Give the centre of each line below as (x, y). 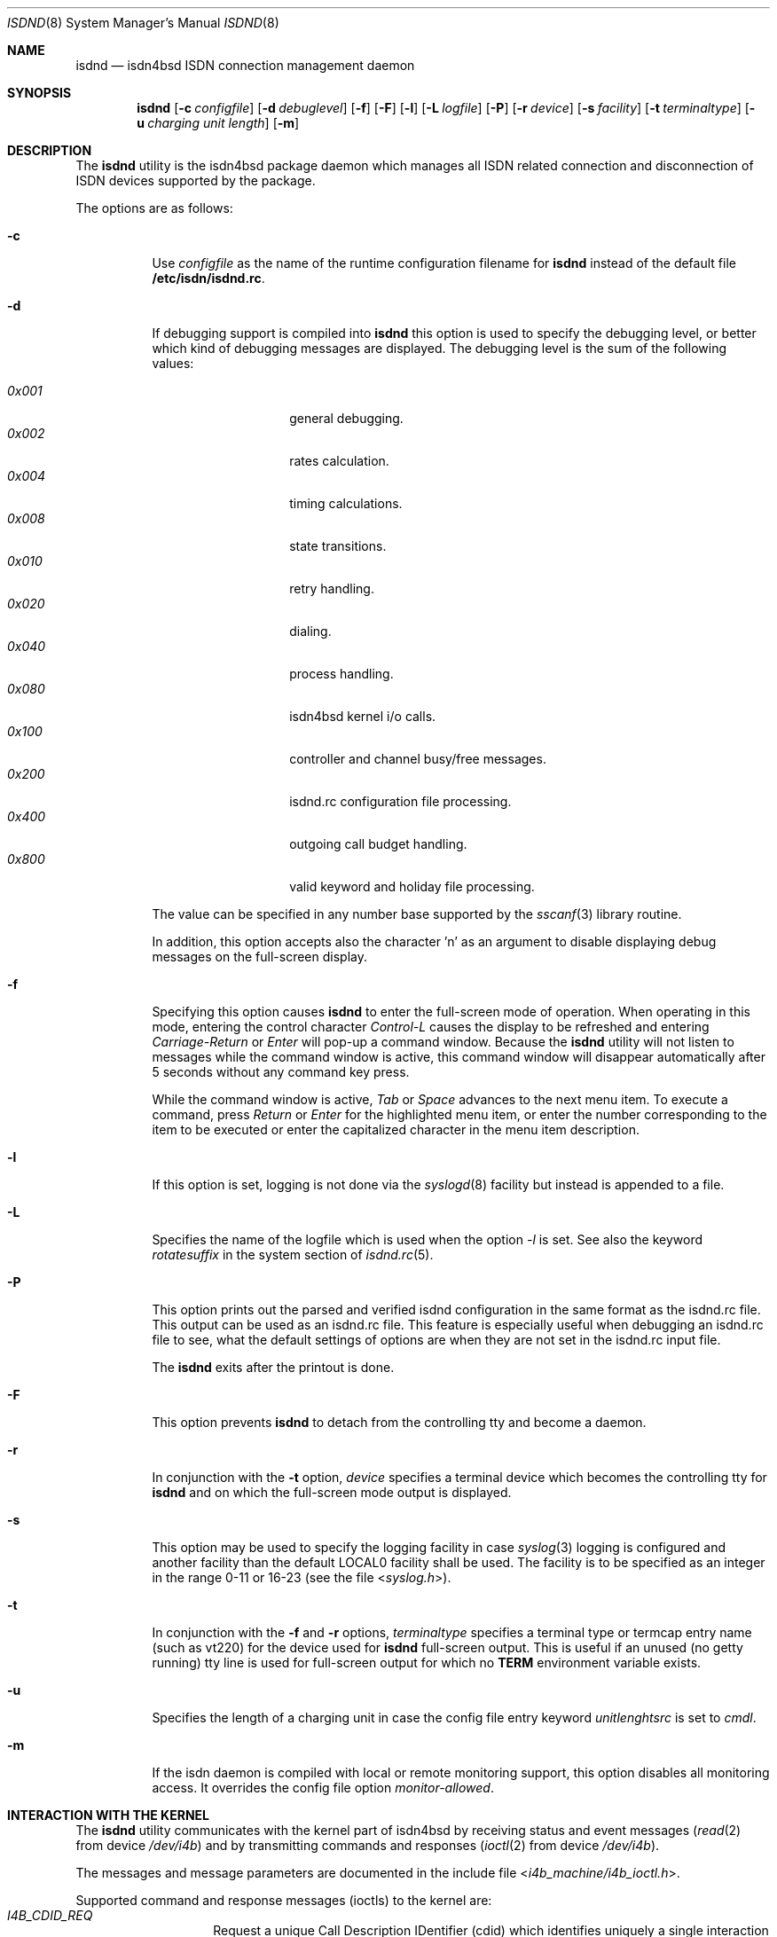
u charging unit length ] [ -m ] (218, 123)
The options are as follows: (154, 208)
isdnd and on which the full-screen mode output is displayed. (332, 1492)
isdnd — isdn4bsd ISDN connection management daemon (245, 65)
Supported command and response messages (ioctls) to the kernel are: (284, 1900)
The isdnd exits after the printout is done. (273, 1367)
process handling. (341, 674)
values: (173, 363)
